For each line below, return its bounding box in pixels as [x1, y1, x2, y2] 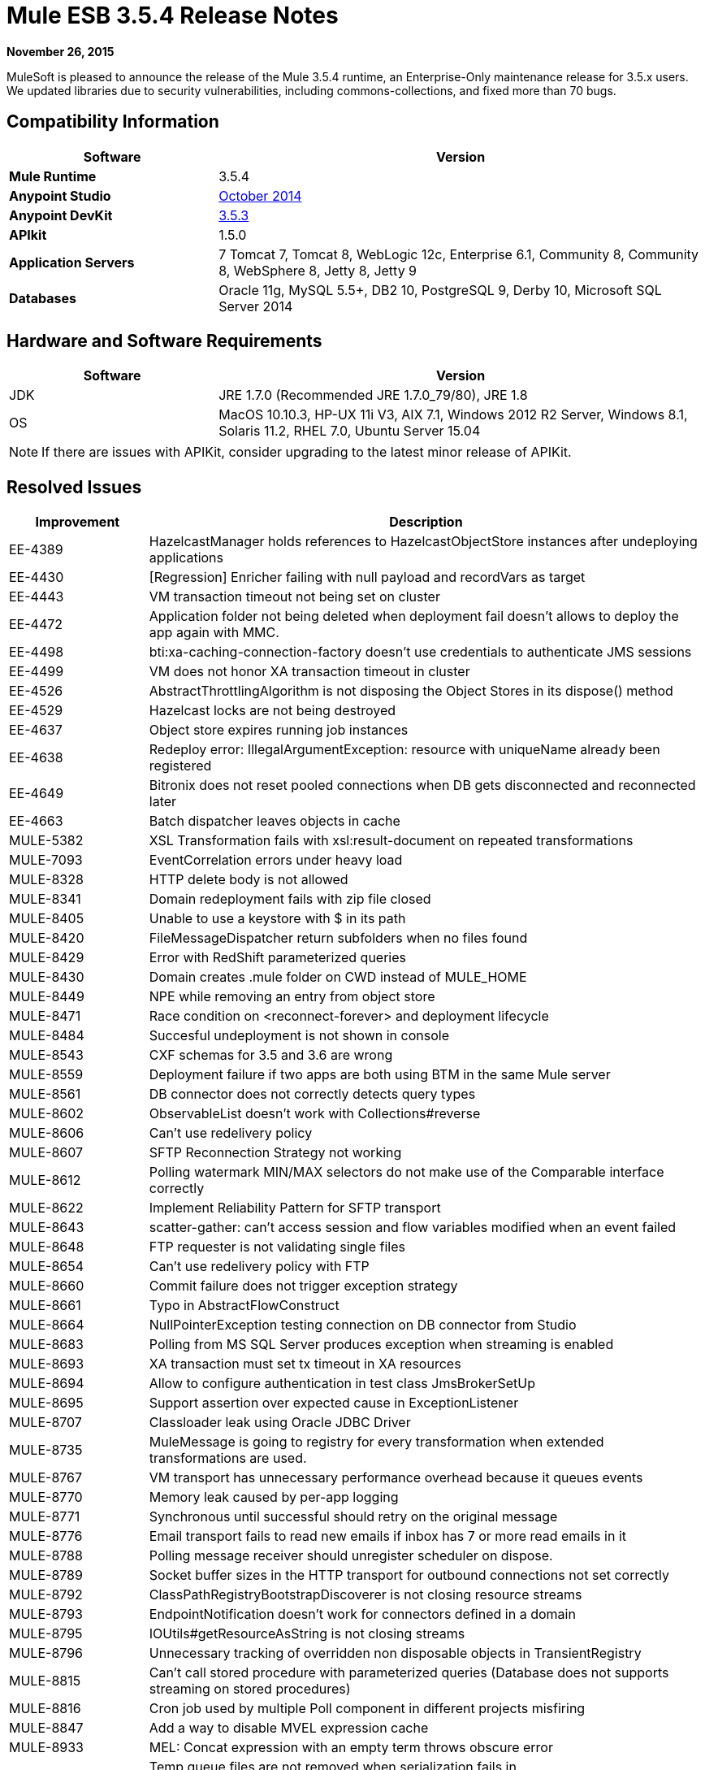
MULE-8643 [9, 1219, 84, 1236]
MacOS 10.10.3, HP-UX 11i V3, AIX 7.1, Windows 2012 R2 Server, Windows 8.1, [218, 406, 688, 423]
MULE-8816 [9, 1700, 81, 1717]
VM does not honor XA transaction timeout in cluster [149, 663, 470, 680]
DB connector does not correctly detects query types [149, 1086, 476, 1103]
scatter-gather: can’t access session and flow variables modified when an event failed [149, 1219, 677, 1236]
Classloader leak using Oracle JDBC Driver [149, 1414, 411, 1431]
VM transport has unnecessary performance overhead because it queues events [149, 1469, 643, 1486]
